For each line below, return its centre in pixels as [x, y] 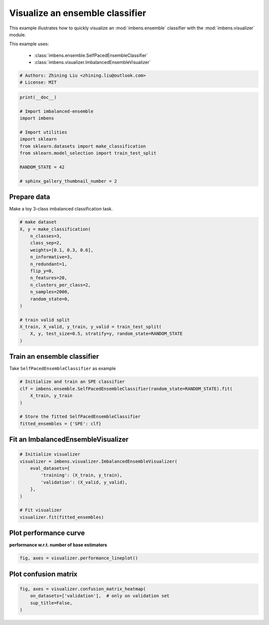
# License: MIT [38, 83]
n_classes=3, [46, 236]
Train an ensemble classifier [54, 357]
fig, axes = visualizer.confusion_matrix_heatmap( [83, 589]
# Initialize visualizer [50, 454]
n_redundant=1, [49, 264]
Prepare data [30, 197]
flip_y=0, [42, 271]
